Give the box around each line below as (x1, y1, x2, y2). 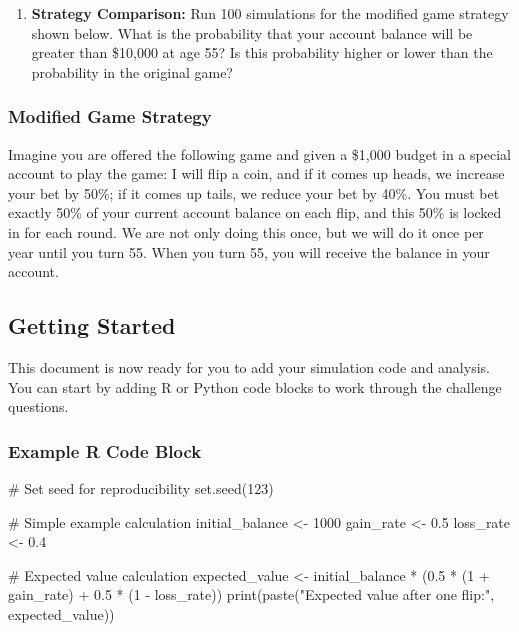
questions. (8, 396, 69, 417)
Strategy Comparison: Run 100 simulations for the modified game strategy (31, 3, 509, 23)
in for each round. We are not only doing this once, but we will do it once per (8, 221, 484, 242)
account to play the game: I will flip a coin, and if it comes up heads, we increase (8, 163, 505, 184)
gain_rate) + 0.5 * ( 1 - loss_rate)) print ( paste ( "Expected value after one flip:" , (8, 584, 495, 605)
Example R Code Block (8, 438, 202, 463)
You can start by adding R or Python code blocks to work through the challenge (8, 376, 502, 397)
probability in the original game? (31, 61, 233, 82)
